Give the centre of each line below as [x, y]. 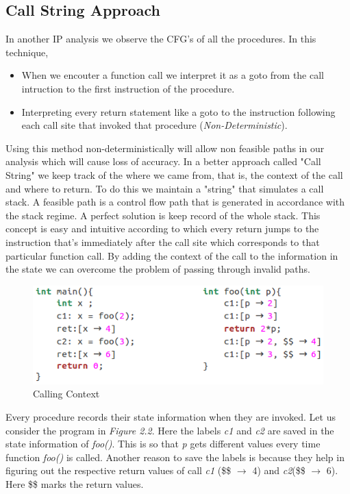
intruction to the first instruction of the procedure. [128, 88]
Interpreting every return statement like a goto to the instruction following [178, 111]
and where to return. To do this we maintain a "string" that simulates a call [165, 188]
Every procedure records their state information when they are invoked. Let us [171, 417]
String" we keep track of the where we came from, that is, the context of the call [174, 174]
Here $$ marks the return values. [75, 484]
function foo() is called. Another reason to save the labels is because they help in [175, 457]
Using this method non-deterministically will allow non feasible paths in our [165, 148]
